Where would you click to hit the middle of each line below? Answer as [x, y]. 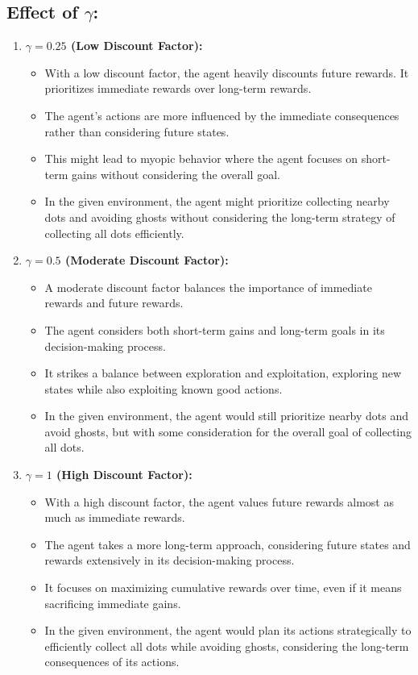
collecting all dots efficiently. [114, 233]
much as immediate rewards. [115, 517]
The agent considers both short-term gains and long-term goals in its [215, 329]
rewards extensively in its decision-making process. [170, 560]
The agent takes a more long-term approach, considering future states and [228, 544]
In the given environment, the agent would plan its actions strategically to [228, 630]
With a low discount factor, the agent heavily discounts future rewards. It [227, 72]
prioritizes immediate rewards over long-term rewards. [178, 88]
